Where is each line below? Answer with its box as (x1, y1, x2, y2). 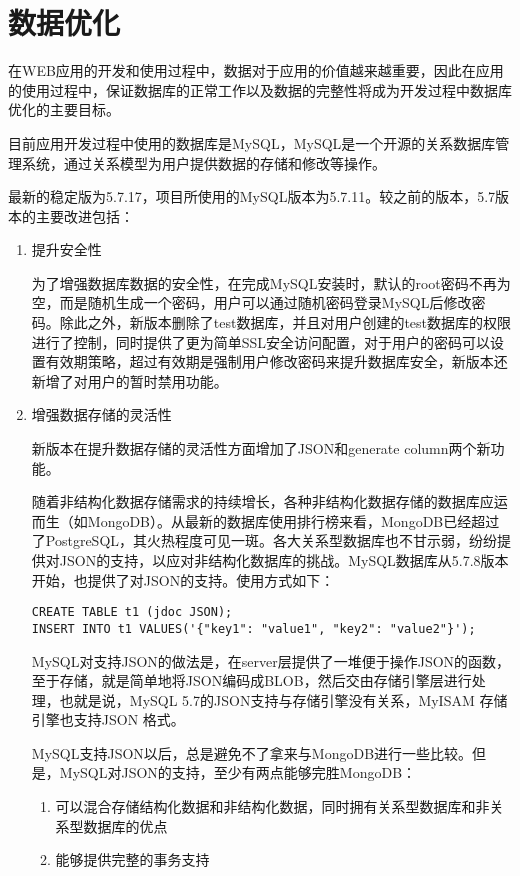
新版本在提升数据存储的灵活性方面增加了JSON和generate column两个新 (31, 438, 491, 459)
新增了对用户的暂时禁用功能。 (31, 370, 228, 391)
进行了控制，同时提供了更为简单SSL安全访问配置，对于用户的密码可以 (31, 331, 491, 352)
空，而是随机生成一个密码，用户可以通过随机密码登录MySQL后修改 (31, 292, 472, 313)
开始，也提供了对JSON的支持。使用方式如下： (31, 569, 335, 590)
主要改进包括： (35, 205, 134, 226)
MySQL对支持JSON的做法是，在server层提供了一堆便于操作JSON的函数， (31, 650, 511, 671)
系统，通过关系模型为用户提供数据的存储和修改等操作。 (21, 152, 386, 173)
